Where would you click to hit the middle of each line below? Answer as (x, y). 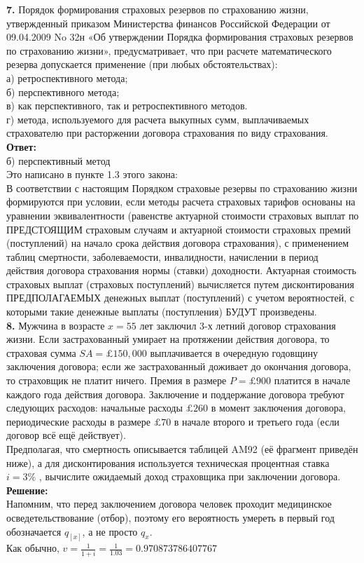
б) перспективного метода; (63, 91)
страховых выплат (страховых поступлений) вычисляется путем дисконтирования (181, 284)
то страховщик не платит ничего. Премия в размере (117, 380)
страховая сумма (41, 352)
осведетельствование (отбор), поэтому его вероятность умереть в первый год (170, 517)
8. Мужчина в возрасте (56, 325)
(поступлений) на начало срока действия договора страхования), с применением (178, 243)
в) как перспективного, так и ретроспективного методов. (127, 106)
